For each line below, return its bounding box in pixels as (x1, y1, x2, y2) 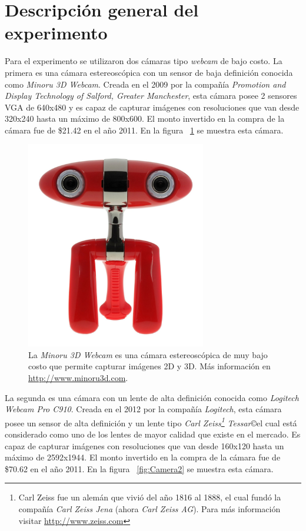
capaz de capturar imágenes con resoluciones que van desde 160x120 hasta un (5, 439, 284, 452)
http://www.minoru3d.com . (28, 372, 128, 384)
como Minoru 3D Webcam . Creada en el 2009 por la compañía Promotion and (5, 78, 286, 90)
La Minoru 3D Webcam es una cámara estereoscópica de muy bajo (28, 348, 268, 360)
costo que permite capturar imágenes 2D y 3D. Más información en (28, 360, 271, 372)
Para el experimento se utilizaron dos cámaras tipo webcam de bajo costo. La (5, 55, 282, 67)
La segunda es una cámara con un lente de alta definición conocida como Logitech (5, 391, 299, 403)
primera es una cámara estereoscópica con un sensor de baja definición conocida (5, 66, 293, 78)
